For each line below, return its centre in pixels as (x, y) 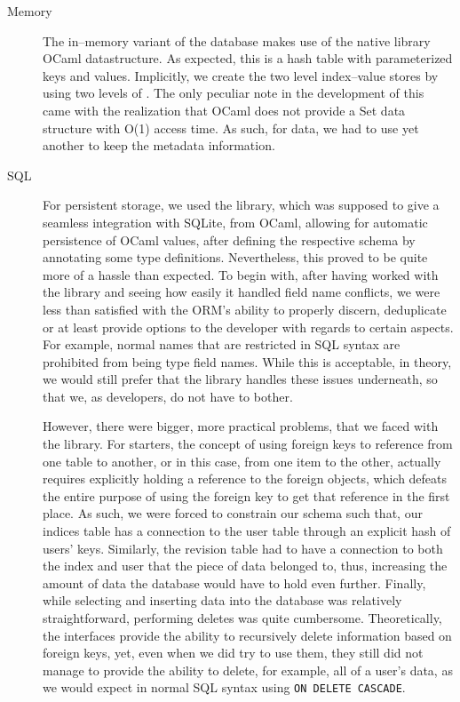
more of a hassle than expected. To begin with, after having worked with (241, 274)
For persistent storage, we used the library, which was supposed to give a (241, 205)
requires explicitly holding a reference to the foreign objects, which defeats (245, 479)
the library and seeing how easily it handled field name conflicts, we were (242, 292)
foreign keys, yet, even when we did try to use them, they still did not (233, 653)
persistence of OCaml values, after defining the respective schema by (229, 239)
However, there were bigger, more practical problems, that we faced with (241, 426)
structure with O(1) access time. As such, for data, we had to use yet (231, 128)
